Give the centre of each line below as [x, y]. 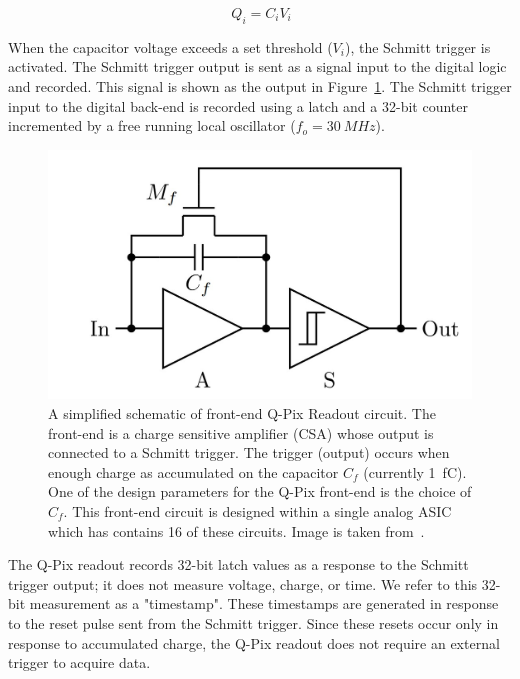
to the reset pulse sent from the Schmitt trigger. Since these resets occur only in [253, 622]
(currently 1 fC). [415, 471]
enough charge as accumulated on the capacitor [193, 471]
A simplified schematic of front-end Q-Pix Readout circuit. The [242, 413]
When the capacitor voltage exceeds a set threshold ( [170, 46]
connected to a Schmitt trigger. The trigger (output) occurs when [249, 452]
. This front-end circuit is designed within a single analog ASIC [257, 511]
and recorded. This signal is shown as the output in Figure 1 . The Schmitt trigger [260, 85]
